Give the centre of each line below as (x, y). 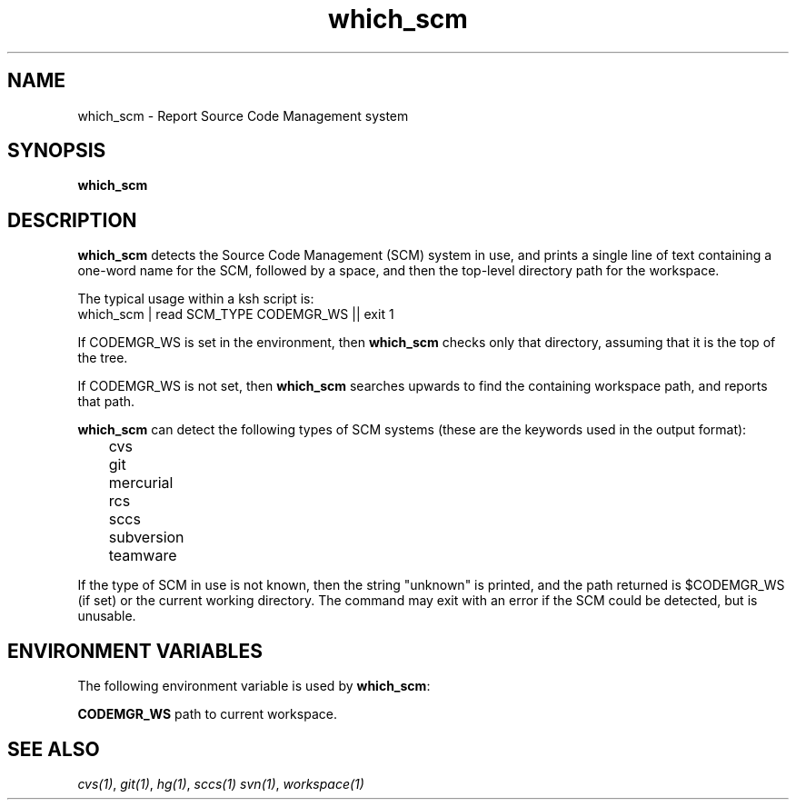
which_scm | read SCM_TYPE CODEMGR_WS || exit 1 (236, 314)
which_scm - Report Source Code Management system (243, 115)
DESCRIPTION (72, 220)
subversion (146, 538)
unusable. (107, 616)
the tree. (103, 358)
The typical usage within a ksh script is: (196, 299)
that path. (106, 402)
